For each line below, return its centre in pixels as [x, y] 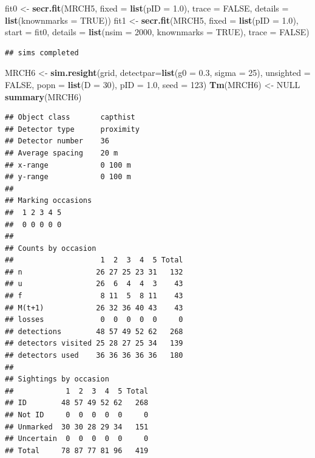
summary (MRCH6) [43, 96]
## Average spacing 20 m [62, 153]
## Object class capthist [70, 118]
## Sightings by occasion [57, 379]
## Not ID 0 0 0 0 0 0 [77, 415]
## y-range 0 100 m [68, 177]
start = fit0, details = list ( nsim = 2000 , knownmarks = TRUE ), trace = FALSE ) [157, 32]
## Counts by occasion [51, 248]
